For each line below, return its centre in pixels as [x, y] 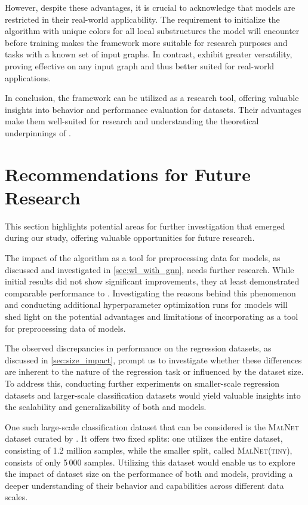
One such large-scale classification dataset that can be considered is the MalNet [152, 426]
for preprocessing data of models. [65, 328]
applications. [28, 77]
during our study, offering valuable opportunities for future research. [130, 238]
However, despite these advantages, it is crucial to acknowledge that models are [150, 7]
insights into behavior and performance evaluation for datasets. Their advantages [153, 109]
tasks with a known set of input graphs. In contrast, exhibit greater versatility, [149, 54]
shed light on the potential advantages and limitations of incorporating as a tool [152, 316]
